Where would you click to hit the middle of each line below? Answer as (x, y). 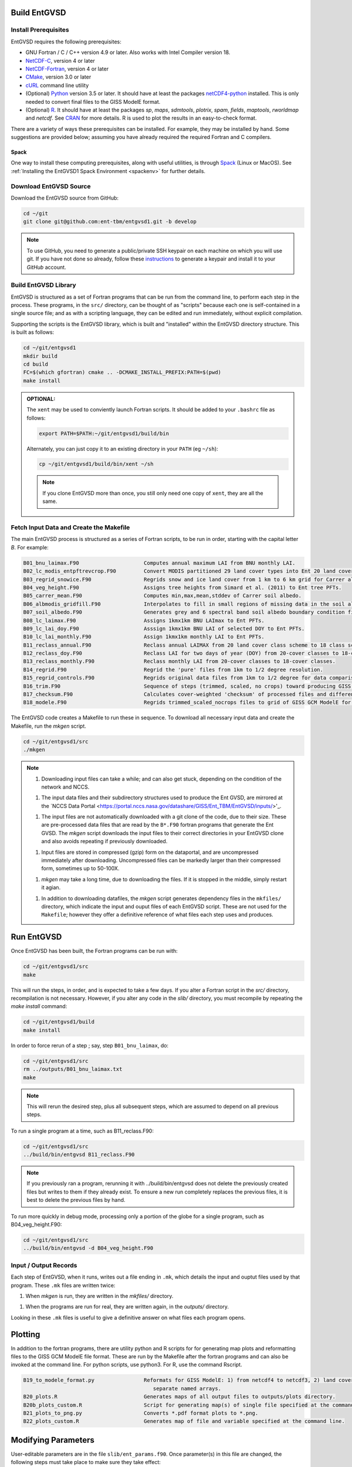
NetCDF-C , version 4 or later (60, 60)
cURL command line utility (57, 85)
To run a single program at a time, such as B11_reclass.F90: (82, 1131)
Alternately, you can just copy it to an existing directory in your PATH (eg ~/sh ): (122, 448)
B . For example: (30, 547)
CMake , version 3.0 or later (58, 77)
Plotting (26, 1334)
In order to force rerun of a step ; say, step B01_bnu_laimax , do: (90, 1045)
